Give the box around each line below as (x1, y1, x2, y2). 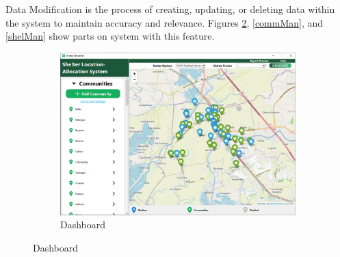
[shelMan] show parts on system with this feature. (5, 29, 215, 43)
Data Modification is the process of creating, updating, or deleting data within (5, 2, 335, 16)
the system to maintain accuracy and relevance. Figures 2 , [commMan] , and (5, 15, 324, 29)
